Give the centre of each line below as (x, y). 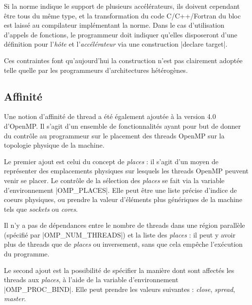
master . (15, 298)
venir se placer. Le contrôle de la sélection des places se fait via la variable (114, 180)
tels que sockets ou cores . (41, 209)
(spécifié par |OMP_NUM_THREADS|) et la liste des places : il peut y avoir (120, 234)
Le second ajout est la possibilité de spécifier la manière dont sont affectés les (119, 270)
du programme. (27, 254)
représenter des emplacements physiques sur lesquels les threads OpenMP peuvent (126, 171)
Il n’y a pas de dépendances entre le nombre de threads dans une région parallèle (125, 225)
